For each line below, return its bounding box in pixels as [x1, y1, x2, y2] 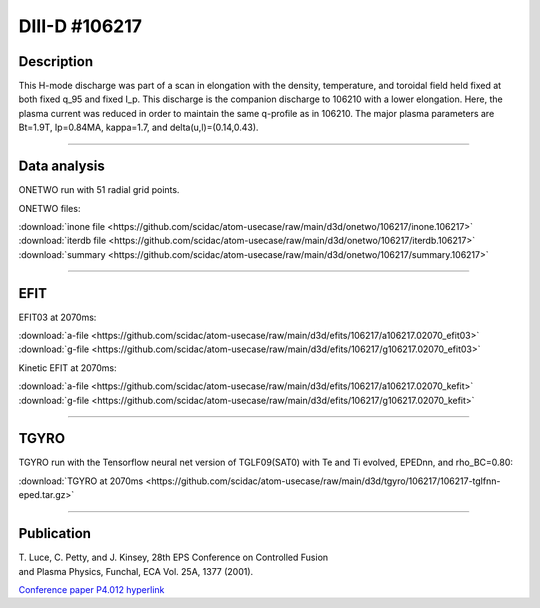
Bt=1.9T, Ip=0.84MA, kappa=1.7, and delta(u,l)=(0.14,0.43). [18, 121, 259, 134]
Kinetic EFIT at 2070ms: [18, 361, 117, 374]
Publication [18, 525, 92, 542]
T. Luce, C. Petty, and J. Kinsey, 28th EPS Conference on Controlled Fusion [18, 551, 329, 564]
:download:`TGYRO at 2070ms [18, 475, 144, 487]
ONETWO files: [18, 202, 81, 214]
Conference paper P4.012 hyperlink [18, 583, 165, 595]
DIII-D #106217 [18, 15, 143, 37]
